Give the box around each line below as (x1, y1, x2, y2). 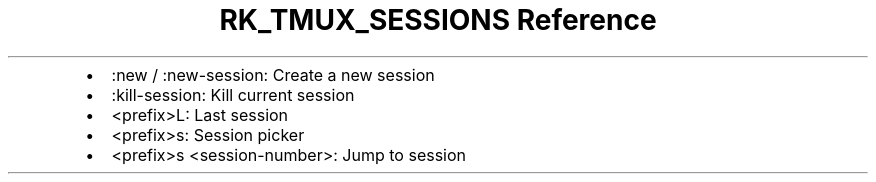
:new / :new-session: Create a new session (111, 64, 435, 85)
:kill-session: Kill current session (111, 84, 355, 105)
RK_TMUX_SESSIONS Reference (219, 3, 657, 37)
